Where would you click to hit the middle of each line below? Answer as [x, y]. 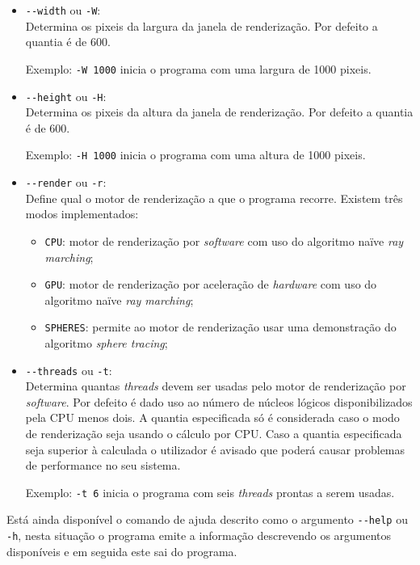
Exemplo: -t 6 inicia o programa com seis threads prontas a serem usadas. [210, 492]
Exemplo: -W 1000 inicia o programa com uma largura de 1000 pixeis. [198, 68]
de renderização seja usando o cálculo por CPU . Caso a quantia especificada [214, 434]
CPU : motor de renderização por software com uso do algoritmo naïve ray [224, 240]
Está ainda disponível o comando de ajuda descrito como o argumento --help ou [207, 519]
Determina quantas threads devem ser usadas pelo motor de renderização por [216, 386]
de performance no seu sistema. [103, 465]
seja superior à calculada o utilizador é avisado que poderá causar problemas [215, 449]
